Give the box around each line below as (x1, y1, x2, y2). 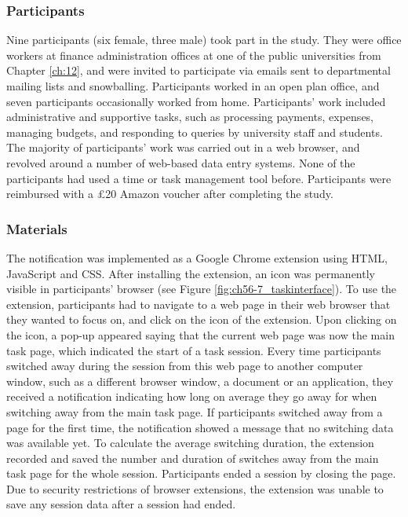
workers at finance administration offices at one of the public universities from (6, 46, 381, 63)
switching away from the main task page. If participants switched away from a (6, 403, 383, 420)
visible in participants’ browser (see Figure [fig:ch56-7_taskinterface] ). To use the (6, 280, 397, 297)
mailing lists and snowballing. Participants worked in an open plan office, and (6, 78, 380, 93)
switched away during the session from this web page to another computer (6, 357, 363, 374)
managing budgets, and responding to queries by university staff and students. (6, 123, 383, 140)
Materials (6, 218, 67, 238)
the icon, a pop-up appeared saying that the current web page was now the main (6, 326, 395, 343)
